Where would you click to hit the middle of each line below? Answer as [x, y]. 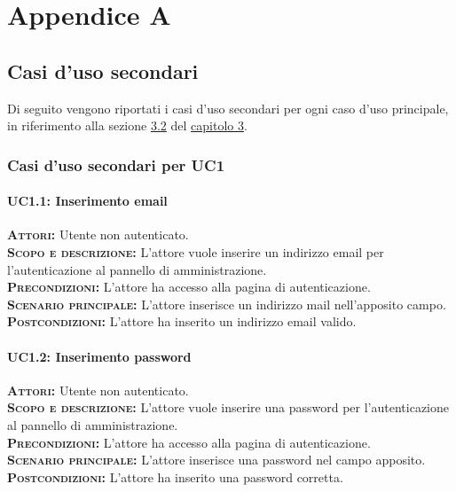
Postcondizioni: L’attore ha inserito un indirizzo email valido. [182, 321]
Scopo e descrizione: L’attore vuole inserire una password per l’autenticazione [228, 407]
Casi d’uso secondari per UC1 [116, 164]
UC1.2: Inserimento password [99, 356]
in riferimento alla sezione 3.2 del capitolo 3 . [127, 125]
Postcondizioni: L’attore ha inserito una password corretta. [175, 476]
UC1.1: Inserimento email [87, 201]
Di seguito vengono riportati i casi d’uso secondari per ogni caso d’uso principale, [228, 108]
